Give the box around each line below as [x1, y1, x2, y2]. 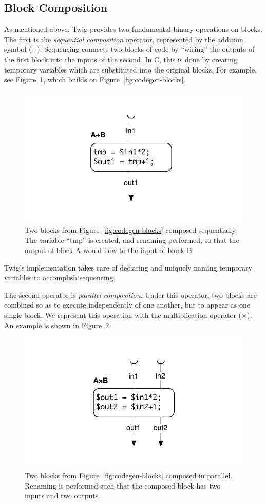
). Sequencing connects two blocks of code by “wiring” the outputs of [37, 44, 255, 55]
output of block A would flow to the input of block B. [25, 244, 194, 255]
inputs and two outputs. [25, 490, 101, 501]
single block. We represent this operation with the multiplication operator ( [4, 309, 242, 320]
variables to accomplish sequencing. [4, 272, 116, 283]
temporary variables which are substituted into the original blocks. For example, [4, 64, 257, 75]
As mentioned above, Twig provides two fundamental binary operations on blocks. [4, 24, 262, 34]
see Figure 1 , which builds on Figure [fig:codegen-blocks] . [4, 74, 186, 85]
